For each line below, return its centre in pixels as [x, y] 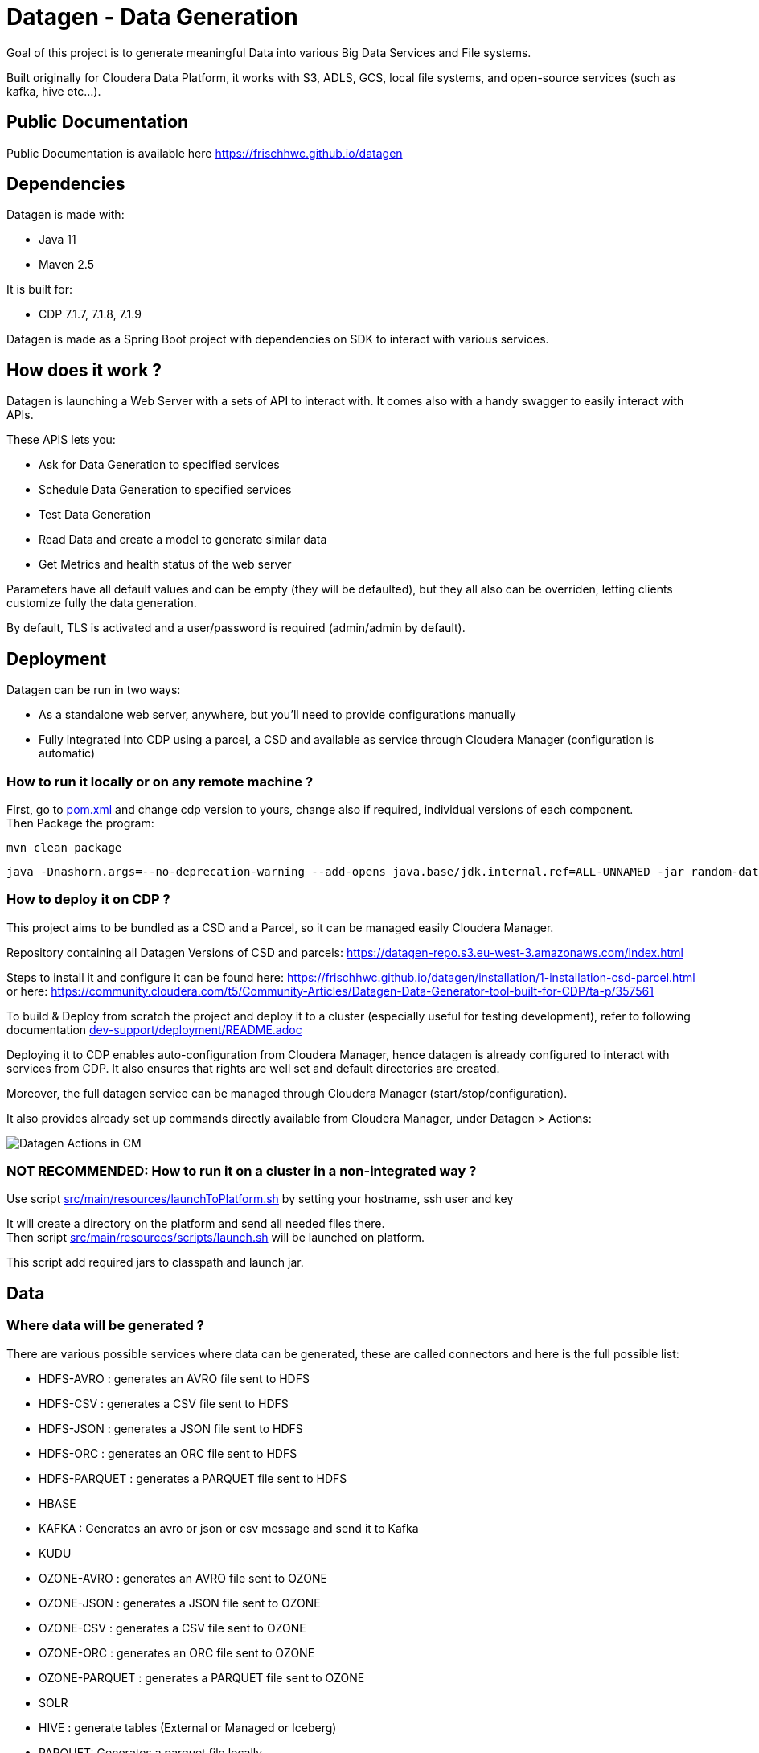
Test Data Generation [95, 515]
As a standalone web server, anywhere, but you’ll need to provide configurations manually [277, 715]
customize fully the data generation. [102, 603]
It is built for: [40, 289]
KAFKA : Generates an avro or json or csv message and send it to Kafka [229, 1528]
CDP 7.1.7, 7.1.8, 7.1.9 [90, 314]
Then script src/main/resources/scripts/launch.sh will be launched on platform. [216, 1238]
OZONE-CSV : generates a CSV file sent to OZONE [172, 1628]
